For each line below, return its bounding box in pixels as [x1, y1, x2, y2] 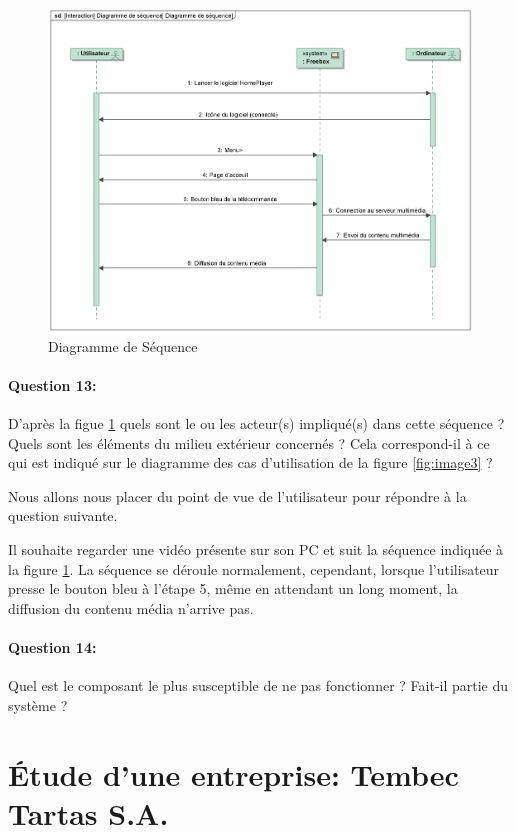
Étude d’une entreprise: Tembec [8, 753, 459, 794]
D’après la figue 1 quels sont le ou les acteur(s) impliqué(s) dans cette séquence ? [8, 413, 505, 434]
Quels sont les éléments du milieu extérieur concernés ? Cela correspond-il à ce [8, 432, 490, 453]
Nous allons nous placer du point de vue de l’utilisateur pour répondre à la [8, 485, 467, 506]
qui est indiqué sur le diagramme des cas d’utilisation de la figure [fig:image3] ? [8, 452, 493, 473]
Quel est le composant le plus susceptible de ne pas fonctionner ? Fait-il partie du [8, 675, 509, 696]
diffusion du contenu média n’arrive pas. [8, 597, 254, 618]
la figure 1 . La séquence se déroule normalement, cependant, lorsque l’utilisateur [8, 558, 500, 579]
